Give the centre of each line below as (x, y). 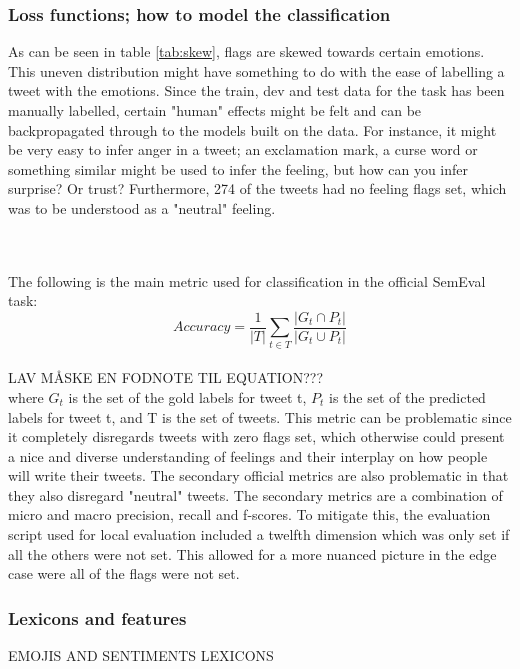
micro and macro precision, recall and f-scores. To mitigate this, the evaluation (249, 514)
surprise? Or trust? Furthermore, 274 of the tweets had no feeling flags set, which (257, 188)
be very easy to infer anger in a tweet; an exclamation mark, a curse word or (243, 149)
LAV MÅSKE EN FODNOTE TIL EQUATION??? (166, 377)
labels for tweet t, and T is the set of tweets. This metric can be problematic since (260, 416)
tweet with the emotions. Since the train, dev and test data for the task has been (256, 90)
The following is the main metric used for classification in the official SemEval (247, 280)
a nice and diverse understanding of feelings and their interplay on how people (248, 455)
